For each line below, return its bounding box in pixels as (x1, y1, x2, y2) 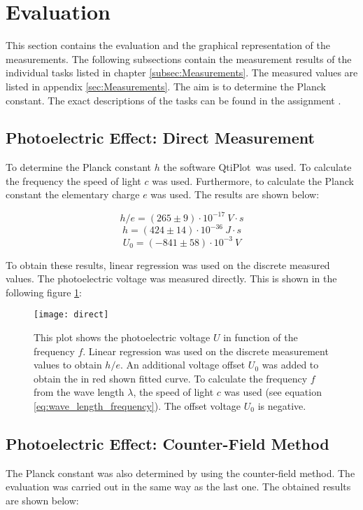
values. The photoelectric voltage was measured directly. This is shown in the (6, 271, 337, 286)
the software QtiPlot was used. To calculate (163, 160, 352, 174)
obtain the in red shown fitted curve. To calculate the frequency (34, 371, 308, 385)
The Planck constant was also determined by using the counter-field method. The (6, 465, 355, 480)
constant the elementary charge (6, 187, 140, 202)
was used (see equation (224, 385, 322, 399)
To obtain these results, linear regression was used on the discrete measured (6, 257, 330, 272)
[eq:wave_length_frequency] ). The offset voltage (34, 398, 241, 413)
